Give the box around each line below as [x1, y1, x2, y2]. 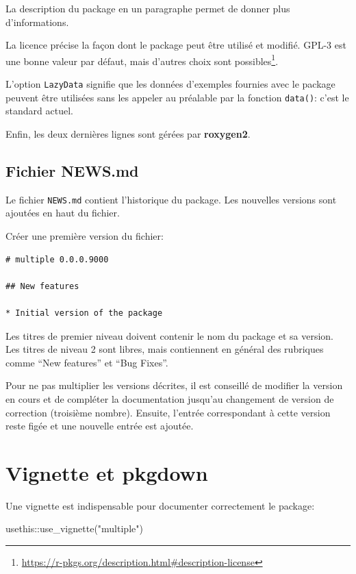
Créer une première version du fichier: [5, 228, 164, 242]
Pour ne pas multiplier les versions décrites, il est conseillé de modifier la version [5, 378, 343, 392]
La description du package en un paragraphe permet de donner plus [5, 1, 290, 15]
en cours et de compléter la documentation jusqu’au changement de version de [5, 391, 334, 405]
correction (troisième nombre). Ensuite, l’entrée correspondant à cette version [5, 405, 331, 419]
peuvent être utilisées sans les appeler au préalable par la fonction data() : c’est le [5, 90, 349, 104]
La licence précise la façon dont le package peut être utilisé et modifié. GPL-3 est [5, 38, 346, 52]
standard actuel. [5, 103, 73, 118]
